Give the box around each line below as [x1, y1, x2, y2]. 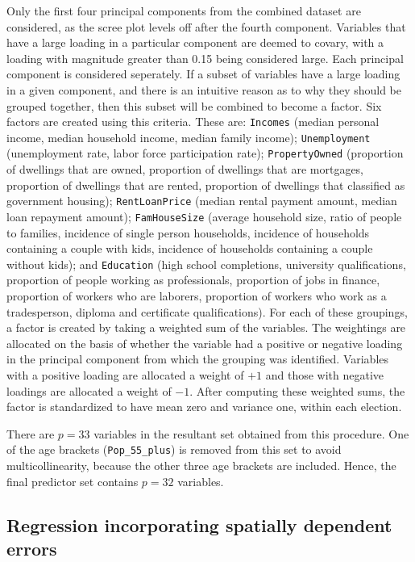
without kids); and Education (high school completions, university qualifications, [6, 255, 406, 272]
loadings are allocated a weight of [6, 382, 172, 399]
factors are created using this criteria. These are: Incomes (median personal [6, 113, 380, 130]
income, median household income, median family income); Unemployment [6, 128, 371, 145]
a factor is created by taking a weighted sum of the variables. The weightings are [6, 319, 406, 336]
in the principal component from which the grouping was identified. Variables [6, 350, 389, 367]
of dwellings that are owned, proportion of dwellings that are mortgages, [6, 161, 364, 178]
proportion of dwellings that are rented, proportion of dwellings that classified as [6, 176, 405, 193]
